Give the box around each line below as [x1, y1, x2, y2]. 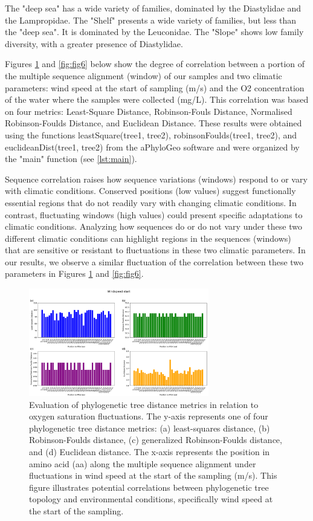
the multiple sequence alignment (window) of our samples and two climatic [5, 69, 282, 82]
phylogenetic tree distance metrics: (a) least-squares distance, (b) [29, 421, 270, 434]
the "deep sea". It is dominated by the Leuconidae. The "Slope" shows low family [5, 25, 304, 38]
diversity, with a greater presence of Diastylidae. [5, 37, 183, 50]
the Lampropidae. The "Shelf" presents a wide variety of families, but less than [5, 13, 297, 26]
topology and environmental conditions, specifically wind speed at [29, 493, 273, 505]
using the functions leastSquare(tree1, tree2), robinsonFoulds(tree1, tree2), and [5, 128, 297, 141]
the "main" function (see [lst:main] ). [5, 152, 137, 165]
